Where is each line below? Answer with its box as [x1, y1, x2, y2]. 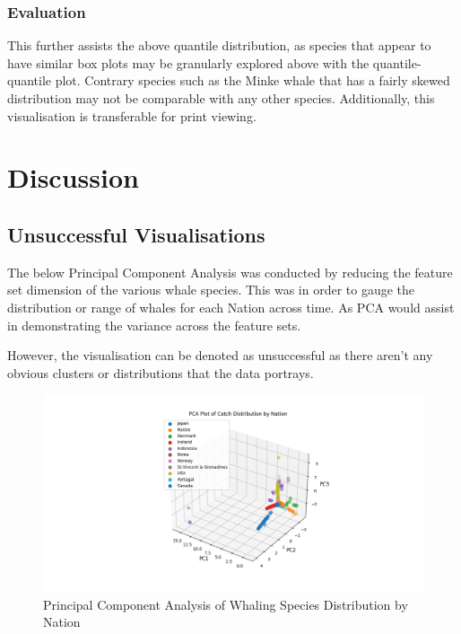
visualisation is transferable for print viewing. [7, 106, 257, 125]
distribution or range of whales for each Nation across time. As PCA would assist [7, 297, 455, 316]
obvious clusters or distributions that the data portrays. [7, 363, 314, 382]
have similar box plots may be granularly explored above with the [7, 53, 370, 72]
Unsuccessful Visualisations [7, 220, 265, 248]
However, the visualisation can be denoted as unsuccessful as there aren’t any [7, 346, 433, 365]
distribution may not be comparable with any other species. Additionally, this [7, 89, 435, 107]
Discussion [7, 159, 139, 196]
